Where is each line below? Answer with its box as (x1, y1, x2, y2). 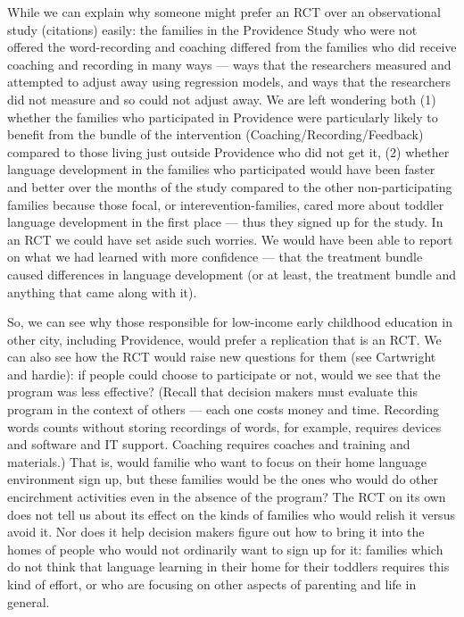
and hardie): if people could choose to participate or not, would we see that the (7, 364, 441, 383)
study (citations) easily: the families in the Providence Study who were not (7, 20, 418, 38)
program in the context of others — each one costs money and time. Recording (7, 400, 439, 419)
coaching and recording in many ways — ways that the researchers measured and (7, 54, 452, 73)
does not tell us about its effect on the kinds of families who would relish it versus (7, 504, 455, 523)
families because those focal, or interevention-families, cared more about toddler (7, 195, 444, 213)
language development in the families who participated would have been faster (7, 160, 435, 179)
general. (7, 592, 50, 611)
